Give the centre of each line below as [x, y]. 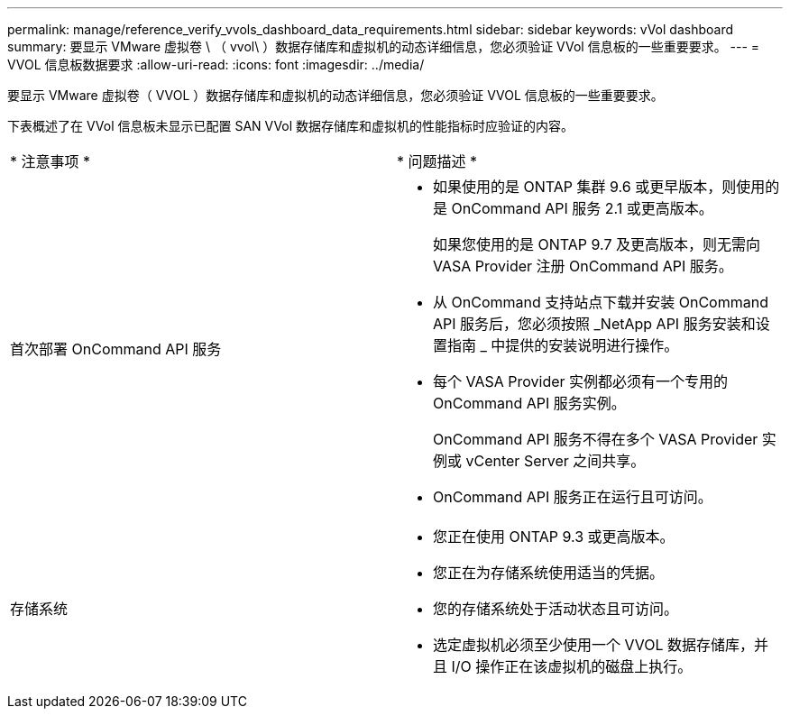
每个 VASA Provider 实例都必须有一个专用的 [581, 381]
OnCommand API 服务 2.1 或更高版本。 [582, 208]
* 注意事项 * [51, 161]
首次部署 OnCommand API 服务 [116, 349]
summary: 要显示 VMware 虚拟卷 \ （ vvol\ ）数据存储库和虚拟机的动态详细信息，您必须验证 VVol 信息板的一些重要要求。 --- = [384, 46]
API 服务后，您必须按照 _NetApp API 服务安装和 [594, 324]
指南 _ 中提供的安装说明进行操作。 [563, 345]
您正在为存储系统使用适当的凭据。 [549, 573]
